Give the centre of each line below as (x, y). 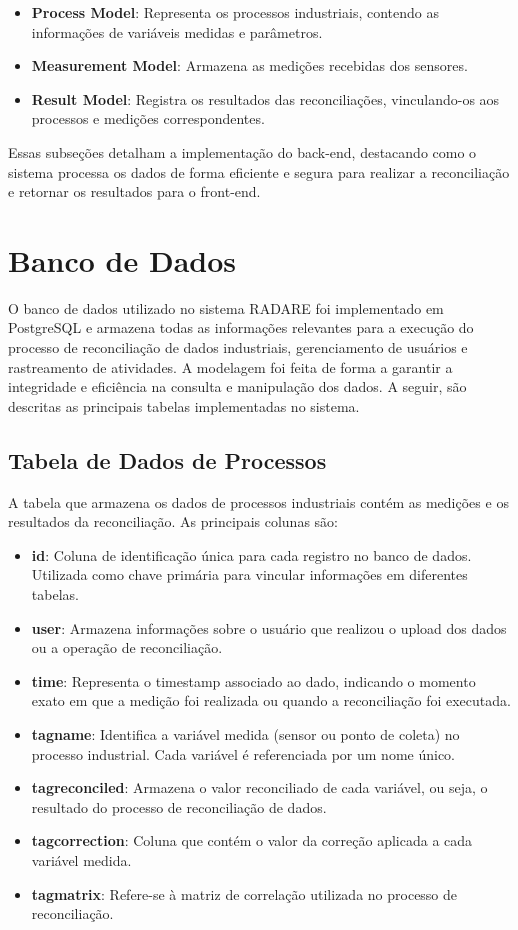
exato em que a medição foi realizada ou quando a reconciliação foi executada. (271, 700)
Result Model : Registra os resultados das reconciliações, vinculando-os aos (265, 98)
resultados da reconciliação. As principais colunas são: (173, 521)
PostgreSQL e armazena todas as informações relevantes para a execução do (241, 327)
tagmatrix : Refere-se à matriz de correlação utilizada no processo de (244, 893)
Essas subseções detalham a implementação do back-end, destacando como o (242, 151)
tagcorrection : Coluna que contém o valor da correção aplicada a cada (252, 840)
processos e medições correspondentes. (148, 118)
